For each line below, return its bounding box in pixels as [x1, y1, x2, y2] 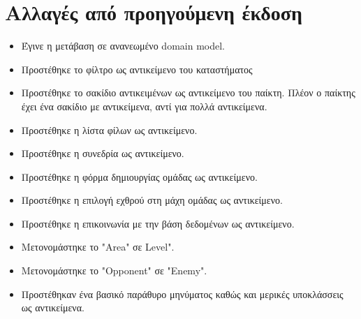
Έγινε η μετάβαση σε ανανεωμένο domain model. [21, 38, 225, 53]
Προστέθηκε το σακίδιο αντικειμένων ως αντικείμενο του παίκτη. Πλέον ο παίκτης [21, 85, 355, 100]
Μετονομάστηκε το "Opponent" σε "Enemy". [21, 263, 207, 278]
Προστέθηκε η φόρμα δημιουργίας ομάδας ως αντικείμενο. [21, 169, 258, 184]
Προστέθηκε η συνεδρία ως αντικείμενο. [21, 146, 184, 161]
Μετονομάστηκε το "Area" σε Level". [21, 239, 175, 254]
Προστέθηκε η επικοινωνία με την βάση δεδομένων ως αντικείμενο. [21, 216, 295, 230]
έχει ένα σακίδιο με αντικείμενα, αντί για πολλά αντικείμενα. [21, 98, 267, 113]
